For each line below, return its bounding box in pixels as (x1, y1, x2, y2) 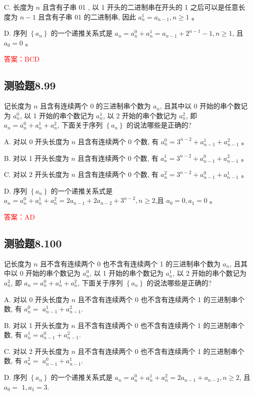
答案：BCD (4, 54, 40, 64)
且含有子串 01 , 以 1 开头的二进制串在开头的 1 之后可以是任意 (42, 2, 238, 12)
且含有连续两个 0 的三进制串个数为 (40, 101, 151, 111)
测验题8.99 (4, 78, 56, 93)
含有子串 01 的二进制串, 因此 (45, 11, 136, 22)
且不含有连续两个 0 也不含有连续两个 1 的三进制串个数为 (40, 258, 221, 268)
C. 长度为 (4, 2, 34, 12)
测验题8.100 (4, 235, 62, 250)
